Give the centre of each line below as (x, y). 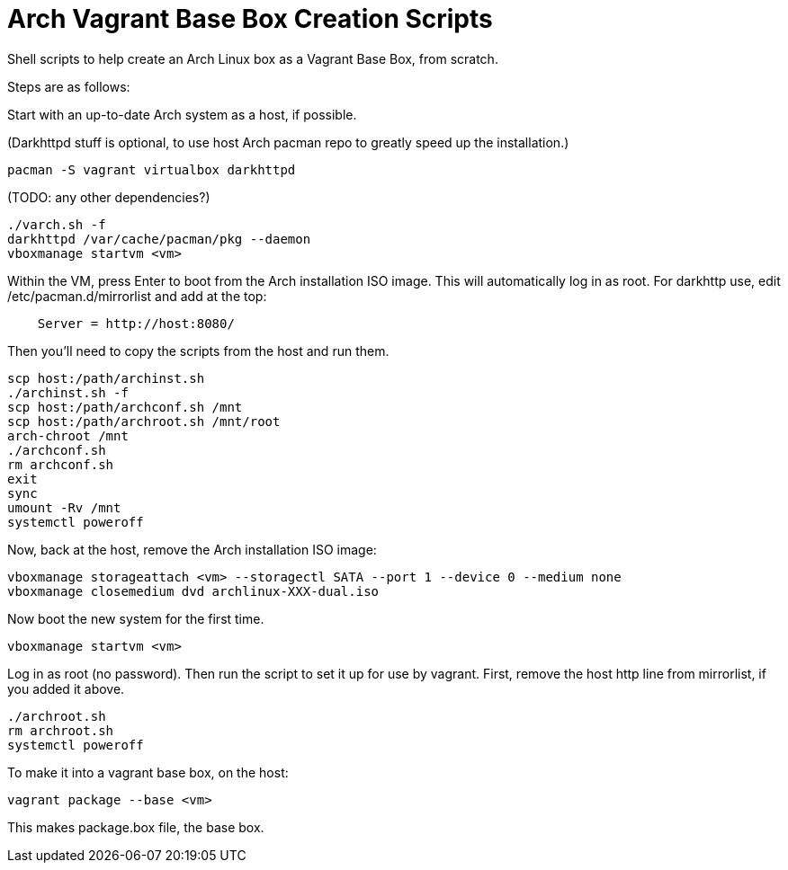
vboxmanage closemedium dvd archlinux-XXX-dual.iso (193, 591)
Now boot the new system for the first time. (136, 618)
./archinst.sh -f (68, 392)
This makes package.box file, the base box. (136, 827)
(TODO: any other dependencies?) (109, 197)
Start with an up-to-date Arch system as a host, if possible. (182, 114)
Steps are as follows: (69, 86)
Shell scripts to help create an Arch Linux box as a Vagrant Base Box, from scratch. (253, 58)
